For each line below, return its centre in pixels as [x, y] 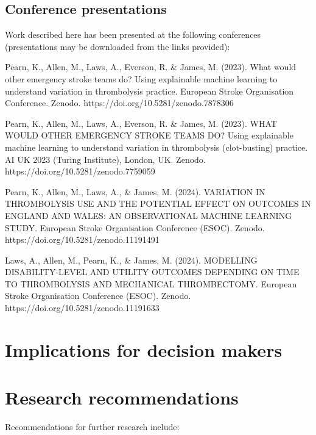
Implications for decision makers [144, 349]
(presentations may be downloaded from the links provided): [118, 46]
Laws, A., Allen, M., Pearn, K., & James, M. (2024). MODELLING [131, 260]
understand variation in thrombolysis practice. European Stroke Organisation [149, 91]
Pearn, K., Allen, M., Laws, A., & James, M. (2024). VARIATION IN [135, 191]
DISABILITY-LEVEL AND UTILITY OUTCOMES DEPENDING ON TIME [152, 272]
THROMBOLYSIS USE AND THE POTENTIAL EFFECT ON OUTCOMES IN [158, 203]
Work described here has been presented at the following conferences [133, 34]
